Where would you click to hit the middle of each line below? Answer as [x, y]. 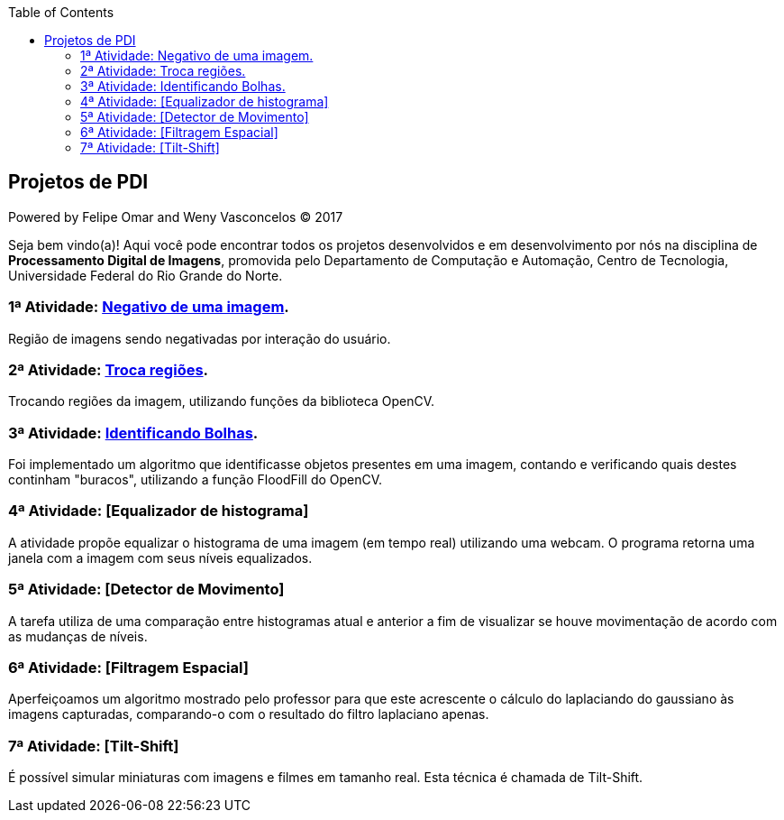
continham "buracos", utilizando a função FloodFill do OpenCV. [196, 480]
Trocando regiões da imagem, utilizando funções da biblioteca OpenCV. [222, 401]
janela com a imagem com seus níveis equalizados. [160, 557]
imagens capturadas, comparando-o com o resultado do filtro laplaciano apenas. [249, 714]
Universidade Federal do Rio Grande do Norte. [146, 275]
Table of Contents [61, 12]
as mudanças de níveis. [78, 636]
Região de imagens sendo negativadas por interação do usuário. [200, 338]
